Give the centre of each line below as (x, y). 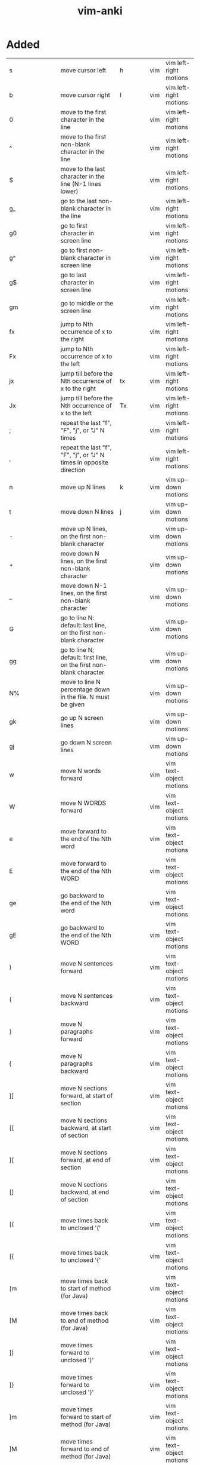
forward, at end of (86, 1160)
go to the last (79, 201)
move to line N (81, 682)
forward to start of (86, 1417)
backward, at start (86, 1127)
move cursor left (83, 70)
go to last (74, 275)
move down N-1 (84, 586)
